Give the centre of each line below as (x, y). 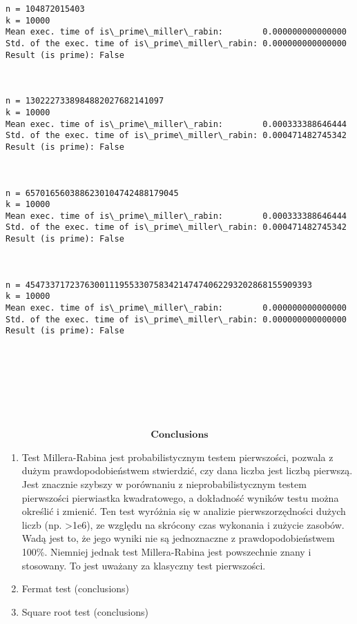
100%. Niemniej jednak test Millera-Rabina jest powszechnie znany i (166, 551)
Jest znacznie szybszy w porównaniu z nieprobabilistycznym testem (164, 484)
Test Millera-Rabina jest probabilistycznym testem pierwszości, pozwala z (177, 457)
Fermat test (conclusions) (76, 588)
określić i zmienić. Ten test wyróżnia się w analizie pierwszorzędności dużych (184, 511)
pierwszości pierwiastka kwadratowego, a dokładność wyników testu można (180, 497)
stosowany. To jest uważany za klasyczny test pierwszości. (144, 565)
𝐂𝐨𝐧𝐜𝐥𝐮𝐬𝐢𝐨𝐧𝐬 (180, 435)
